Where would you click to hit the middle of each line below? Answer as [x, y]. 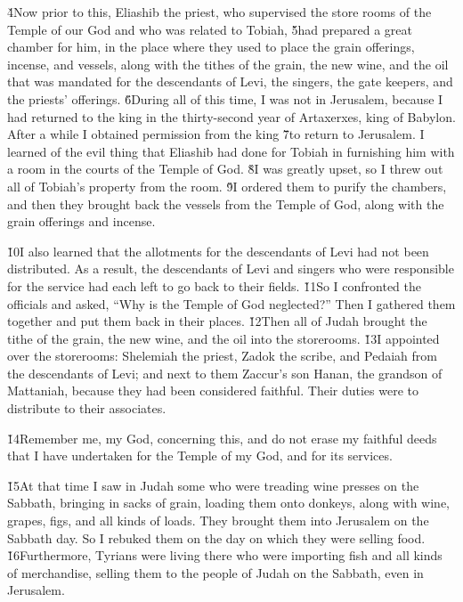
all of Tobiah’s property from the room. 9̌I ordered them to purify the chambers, [227, 186]
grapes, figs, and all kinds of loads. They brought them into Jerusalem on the [218, 521]
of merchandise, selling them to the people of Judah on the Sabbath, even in [215, 572]
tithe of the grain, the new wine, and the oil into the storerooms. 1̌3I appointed [223, 338]
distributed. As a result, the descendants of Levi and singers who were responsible [231, 268]
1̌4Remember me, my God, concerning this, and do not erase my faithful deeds [222, 438]
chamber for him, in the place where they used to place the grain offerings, [211, 47]
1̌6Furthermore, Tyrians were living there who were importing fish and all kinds [225, 555]
